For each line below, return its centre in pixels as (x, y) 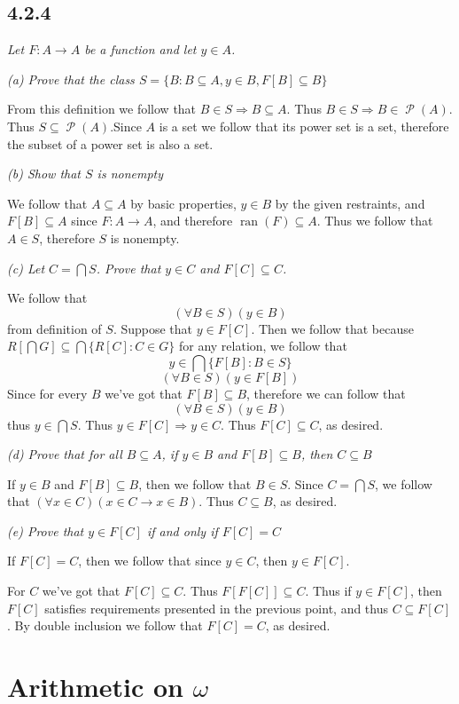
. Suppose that (153, 328)
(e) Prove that (46, 530)
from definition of (54, 328)
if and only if (182, 530)
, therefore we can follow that (326, 393)
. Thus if (328, 591)
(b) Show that (44, 174)
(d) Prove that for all (65, 454)
